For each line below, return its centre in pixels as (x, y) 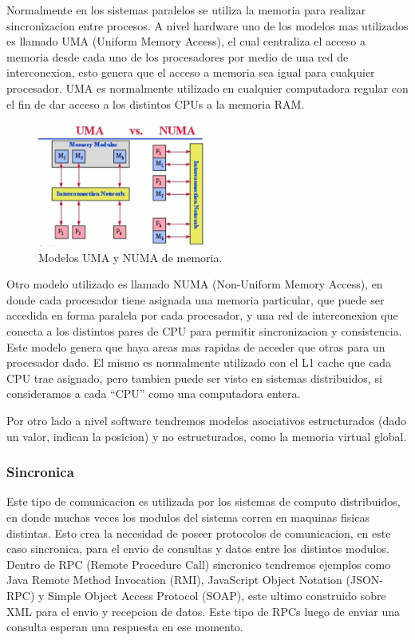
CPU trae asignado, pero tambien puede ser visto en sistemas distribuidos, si (194, 378)
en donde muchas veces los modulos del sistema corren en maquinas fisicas (188, 517)
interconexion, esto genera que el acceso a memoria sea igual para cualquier (191, 72)
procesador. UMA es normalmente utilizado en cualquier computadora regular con (207, 87)
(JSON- (364, 580)
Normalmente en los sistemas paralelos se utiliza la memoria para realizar (186, 10)
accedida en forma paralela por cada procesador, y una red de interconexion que (202, 315)
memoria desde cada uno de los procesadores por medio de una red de (178, 56)
